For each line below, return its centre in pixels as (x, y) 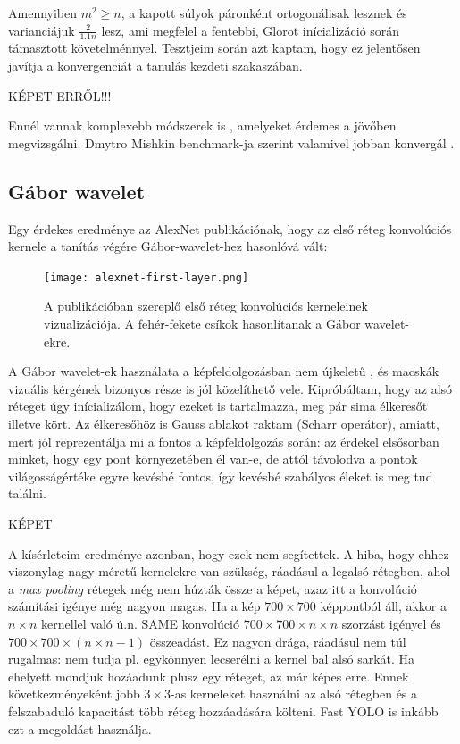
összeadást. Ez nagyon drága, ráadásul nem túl (278, 641)
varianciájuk (42, 30)
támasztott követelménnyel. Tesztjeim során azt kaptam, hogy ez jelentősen (214, 48)
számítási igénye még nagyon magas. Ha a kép (134, 606)
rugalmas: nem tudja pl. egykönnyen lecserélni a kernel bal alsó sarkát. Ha (212, 659)
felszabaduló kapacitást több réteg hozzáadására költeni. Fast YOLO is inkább (223, 711)
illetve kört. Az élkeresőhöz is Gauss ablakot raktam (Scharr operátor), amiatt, (224, 423)
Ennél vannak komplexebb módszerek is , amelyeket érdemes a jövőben (202, 125)
